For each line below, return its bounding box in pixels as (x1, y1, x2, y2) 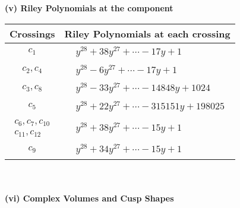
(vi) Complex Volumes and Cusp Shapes (5, 191, 174, 204)
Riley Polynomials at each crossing (64, 26, 230, 40)
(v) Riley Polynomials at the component (5, 2, 173, 14)
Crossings (10, 26, 55, 40)
